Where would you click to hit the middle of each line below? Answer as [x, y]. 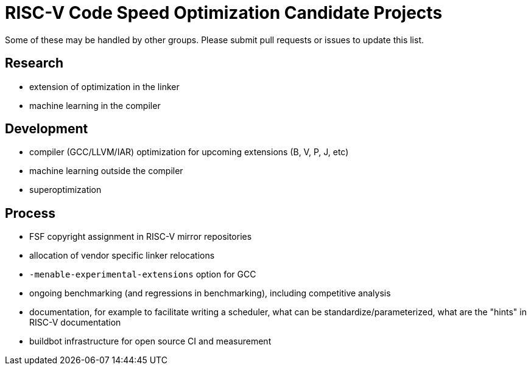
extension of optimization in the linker [104, 86]
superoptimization [65, 190]
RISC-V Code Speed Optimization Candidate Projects [224, 13]
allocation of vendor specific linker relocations [122, 256]
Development [47, 129]
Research [34, 63]
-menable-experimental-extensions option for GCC [143, 274]
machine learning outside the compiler [106, 171]
